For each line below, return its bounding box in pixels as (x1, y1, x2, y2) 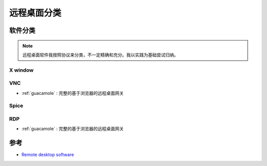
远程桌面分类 (9, 7, 62, 18)
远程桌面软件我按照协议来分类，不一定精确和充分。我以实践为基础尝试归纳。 (22, 52, 178, 58)
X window (9, 67, 34, 74)
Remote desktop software (21, 152, 74, 158)
